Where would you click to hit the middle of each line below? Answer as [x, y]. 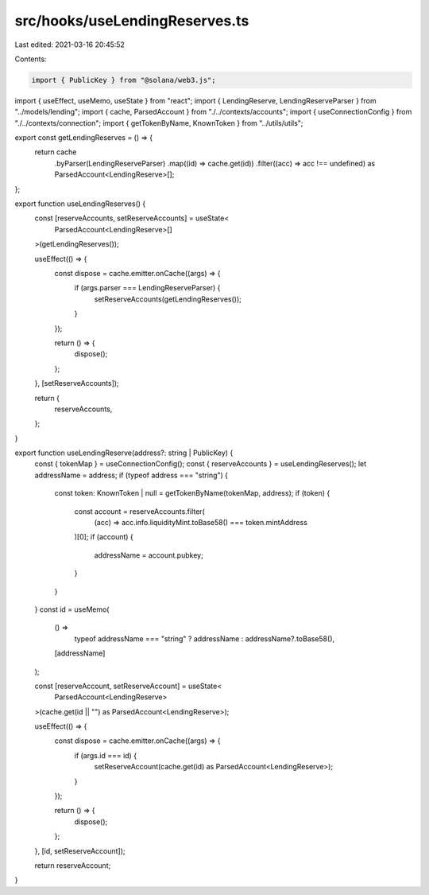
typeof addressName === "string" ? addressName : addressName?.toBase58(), [205, 638]
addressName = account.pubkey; [149, 555]
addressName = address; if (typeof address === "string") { [131, 475]
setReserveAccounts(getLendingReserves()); [168, 299]
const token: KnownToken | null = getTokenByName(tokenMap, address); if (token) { [192, 493]
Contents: [31, 59]
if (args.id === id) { [106, 755]
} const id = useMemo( [72, 609]
